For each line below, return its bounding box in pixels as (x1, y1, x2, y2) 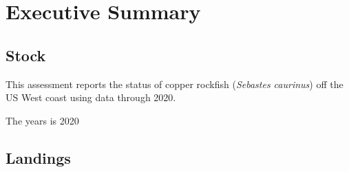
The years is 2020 (6, 113, 79, 127)
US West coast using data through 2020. (6, 90, 176, 105)
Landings (6, 147, 71, 168)
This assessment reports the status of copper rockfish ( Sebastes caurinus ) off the (6, 76, 343, 91)
